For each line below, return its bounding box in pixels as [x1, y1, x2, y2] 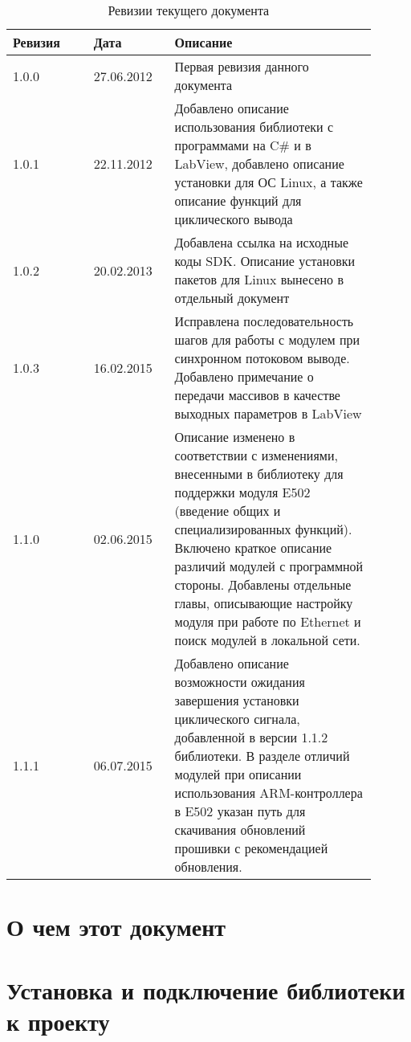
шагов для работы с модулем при [174, 330, 360, 349]
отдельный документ [174, 288, 290, 307]
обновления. [174, 857, 242, 876]
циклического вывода [174, 210, 293, 228]
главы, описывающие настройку [174, 594, 353, 612]
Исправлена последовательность [174, 312, 354, 330]
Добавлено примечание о [174, 367, 314, 386]
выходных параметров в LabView [174, 404, 362, 423]
